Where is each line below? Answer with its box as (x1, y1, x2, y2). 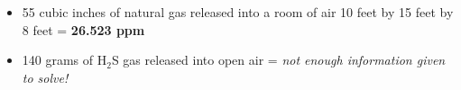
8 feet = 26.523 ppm (22, 20, 145, 39)
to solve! (22, 67, 69, 86)
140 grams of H (22, 50, 107, 69)
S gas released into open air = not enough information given (111, 50, 446, 69)
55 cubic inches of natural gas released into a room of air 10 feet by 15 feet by (22, 3, 454, 21)
